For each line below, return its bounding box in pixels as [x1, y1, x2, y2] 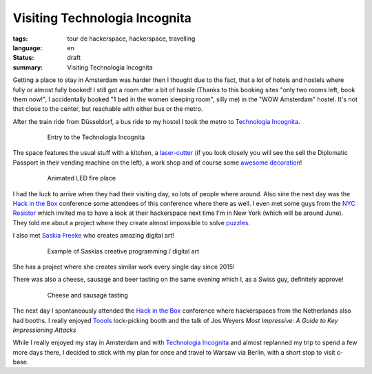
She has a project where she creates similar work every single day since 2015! [12, 262, 235, 271]
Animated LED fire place [47, 174, 116, 183]
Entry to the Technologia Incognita [47, 133, 145, 141]
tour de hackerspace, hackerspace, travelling [67, 34, 196, 43]
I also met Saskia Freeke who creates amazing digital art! [12, 231, 175, 240]
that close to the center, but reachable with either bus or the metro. [12, 105, 203, 113]
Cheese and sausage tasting [47, 291, 129, 299]
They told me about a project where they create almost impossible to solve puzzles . [12, 218, 251, 227]
